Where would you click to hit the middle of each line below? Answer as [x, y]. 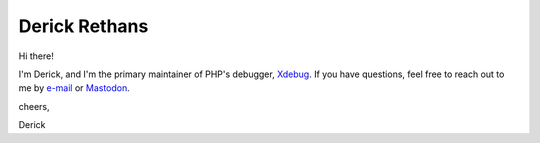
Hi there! [36, 56]
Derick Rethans [83, 26]
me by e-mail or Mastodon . [74, 88]
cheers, [34, 106]
